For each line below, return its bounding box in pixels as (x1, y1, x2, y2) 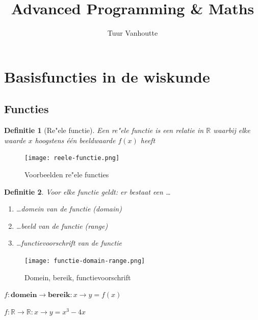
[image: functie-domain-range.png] (24, 257, 145, 264)
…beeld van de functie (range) (16, 220, 108, 231)
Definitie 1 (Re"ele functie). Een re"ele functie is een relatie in (4, 125, 204, 136)
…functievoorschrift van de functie (16, 237, 122, 248)
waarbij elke (213, 125, 250, 136)
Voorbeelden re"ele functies (24, 169, 109, 179)
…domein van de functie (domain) (16, 203, 122, 214)
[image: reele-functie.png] (24, 154, 120, 162)
